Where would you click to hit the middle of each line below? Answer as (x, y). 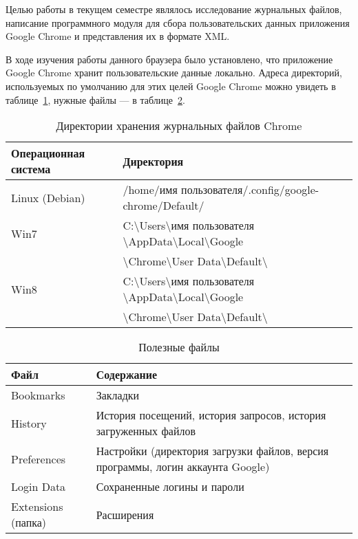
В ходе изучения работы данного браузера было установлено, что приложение (169, 59)
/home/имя (150, 190)
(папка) (29, 522)
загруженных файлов (146, 431)
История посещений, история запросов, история (211, 415)
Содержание (127, 375)
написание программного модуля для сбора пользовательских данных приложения (178, 22)
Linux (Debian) (48, 197)
